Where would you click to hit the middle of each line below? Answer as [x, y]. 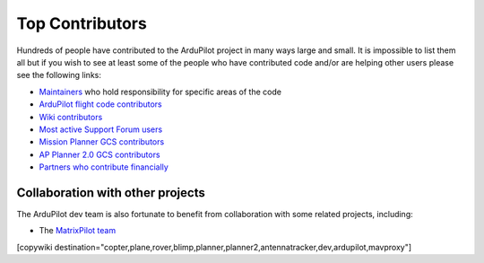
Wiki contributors [71, 117]
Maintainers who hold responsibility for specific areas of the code [160, 92]
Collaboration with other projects [111, 193]
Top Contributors [82, 23]
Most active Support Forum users [101, 129]
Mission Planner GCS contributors [102, 142]
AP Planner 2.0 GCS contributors [99, 154]
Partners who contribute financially [104, 167]
